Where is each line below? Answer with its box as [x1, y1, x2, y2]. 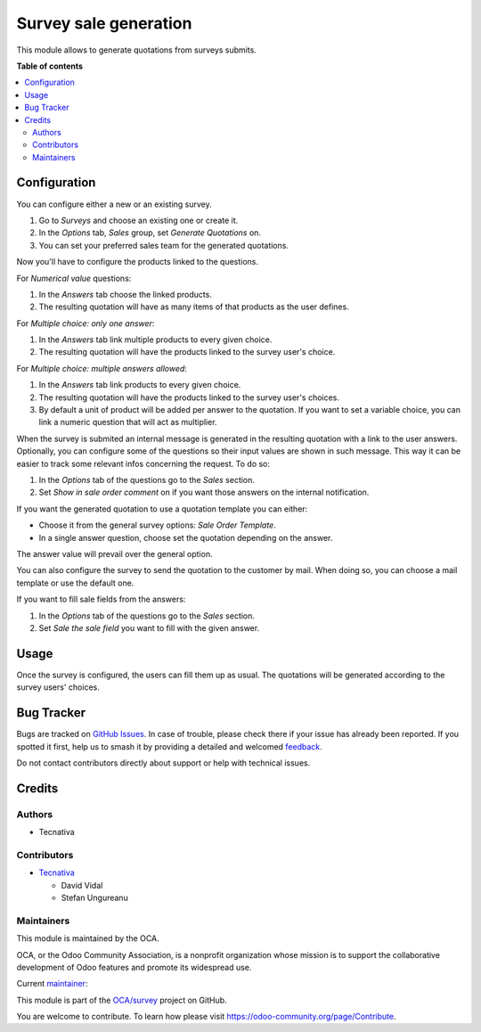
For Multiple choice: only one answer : [16, 317, 155, 329]
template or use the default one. [16, 577, 135, 588]
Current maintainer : [16, 979, 88, 989]
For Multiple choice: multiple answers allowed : [16, 363, 187, 373]
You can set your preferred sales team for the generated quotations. [38, 240, 289, 250]
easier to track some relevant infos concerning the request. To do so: [16, 458, 271, 469]
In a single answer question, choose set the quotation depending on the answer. [38, 532, 333, 543]
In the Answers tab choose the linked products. [38, 289, 213, 299]
